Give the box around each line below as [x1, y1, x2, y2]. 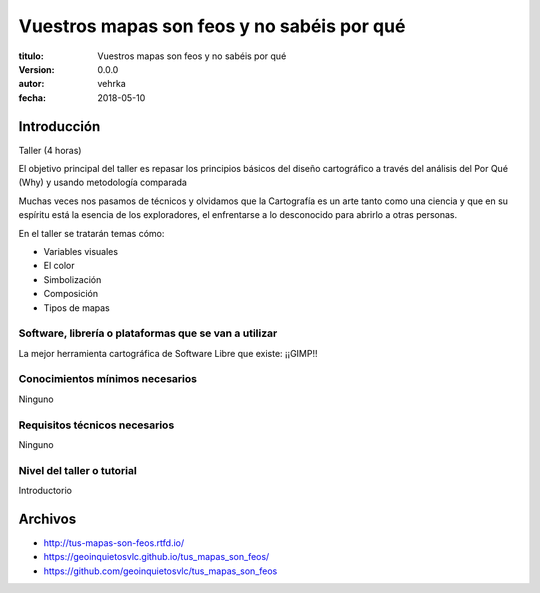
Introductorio [18, 485, 72, 497]
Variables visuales [43, 245, 119, 257]
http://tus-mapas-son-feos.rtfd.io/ [43, 537, 185, 549]
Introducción [18, 118, 101, 135]
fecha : [18, 91, 47, 104]
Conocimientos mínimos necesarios [18, 372, 197, 386]
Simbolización [43, 273, 102, 285]
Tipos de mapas [43, 301, 110, 314]
